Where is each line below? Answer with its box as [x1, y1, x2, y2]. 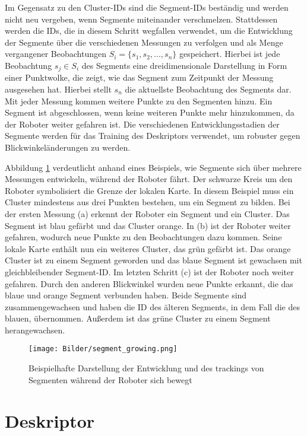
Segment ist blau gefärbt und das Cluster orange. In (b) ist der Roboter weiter [5, 219, 291, 231]
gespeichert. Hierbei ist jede [179, 47, 280, 60]
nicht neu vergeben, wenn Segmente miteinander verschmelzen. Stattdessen [5, 12, 278, 25]
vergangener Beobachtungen [5, 47, 106, 60]
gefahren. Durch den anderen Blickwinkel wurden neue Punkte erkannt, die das [5, 277, 293, 289]
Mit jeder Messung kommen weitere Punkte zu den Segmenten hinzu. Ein [5, 94, 273, 107]
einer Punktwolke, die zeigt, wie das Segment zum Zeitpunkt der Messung [5, 71, 274, 84]
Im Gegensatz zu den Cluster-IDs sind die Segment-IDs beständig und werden [5, 1, 289, 13]
